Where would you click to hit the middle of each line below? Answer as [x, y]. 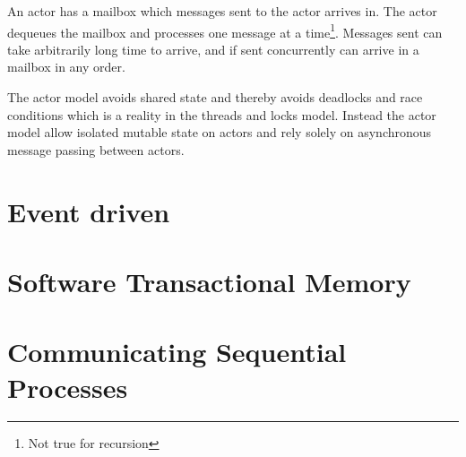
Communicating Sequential [177, 352]
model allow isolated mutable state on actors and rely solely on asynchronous [220, 132]
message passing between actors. [96, 149]
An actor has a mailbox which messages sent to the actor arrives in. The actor [222, 11]
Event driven [89, 211]
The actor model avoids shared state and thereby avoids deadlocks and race [215, 97]
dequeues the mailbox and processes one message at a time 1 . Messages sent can [225, 30]
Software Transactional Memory [209, 281]
